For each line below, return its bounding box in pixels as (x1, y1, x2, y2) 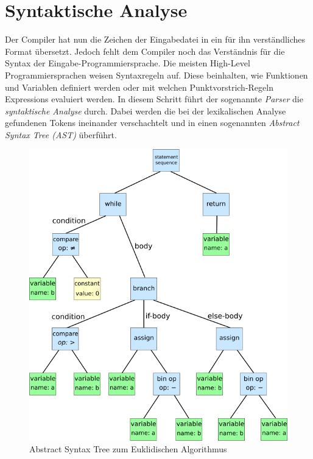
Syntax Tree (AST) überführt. (5, 128, 117, 141)
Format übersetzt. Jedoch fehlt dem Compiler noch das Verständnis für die (5, 44, 285, 57)
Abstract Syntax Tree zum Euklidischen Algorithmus (29, 443, 227, 455)
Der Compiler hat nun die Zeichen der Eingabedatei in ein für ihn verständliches (5, 33, 306, 46)
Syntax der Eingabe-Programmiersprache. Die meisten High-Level (5, 57, 250, 69)
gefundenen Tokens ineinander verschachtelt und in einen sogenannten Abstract (5, 116, 300, 129)
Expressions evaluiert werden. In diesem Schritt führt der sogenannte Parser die (5, 93, 303, 105)
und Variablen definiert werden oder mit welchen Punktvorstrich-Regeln (5, 80, 273, 93)
